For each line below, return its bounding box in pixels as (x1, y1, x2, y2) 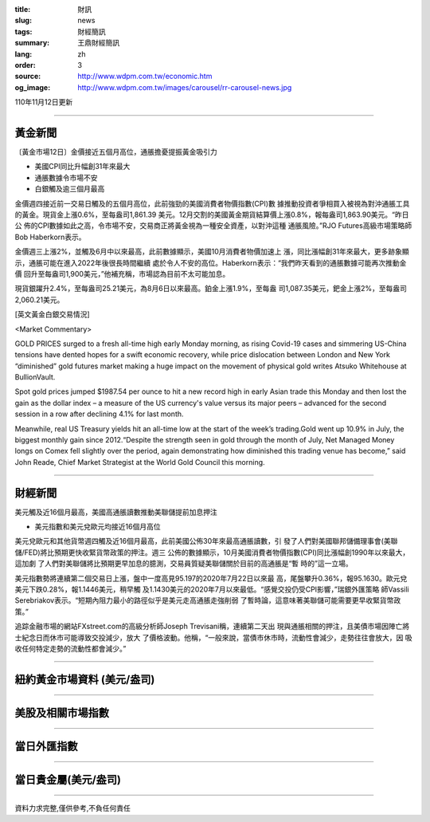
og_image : (14, 82, 51, 92)
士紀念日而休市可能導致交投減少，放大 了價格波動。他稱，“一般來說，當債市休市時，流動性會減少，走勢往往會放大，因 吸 (14, 632, 413, 642)
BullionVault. (14, 372, 56, 382)
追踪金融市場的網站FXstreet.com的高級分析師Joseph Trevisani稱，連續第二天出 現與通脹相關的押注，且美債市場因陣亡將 (14, 622, 410, 631)
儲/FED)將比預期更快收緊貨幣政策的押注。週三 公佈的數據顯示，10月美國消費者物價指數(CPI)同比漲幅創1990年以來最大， (14, 547, 410, 557)
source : (14, 72, 41, 81)
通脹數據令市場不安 (34, 172, 98, 183)
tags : (14, 26, 33, 36)
